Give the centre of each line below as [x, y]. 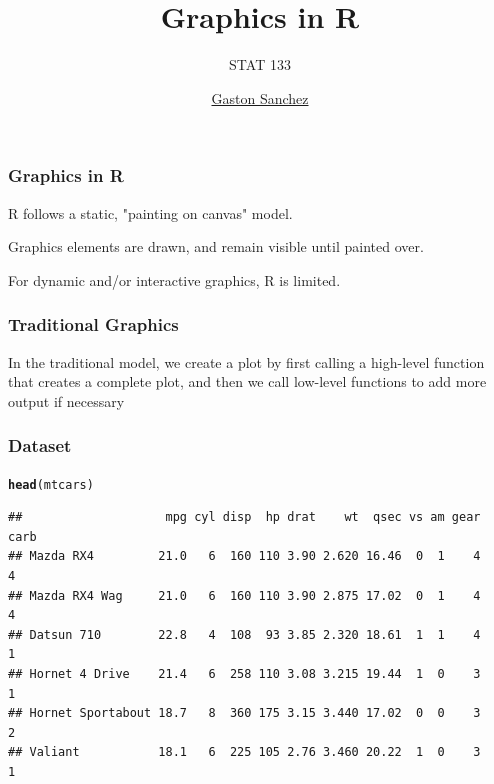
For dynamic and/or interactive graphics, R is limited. [174, 279]
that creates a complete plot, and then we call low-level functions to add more [247, 381]
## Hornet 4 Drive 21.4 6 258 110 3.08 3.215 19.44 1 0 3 [244, 674]
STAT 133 [260, 64]
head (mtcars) [51, 484]
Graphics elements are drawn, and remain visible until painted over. [216, 246]
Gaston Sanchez [260, 97]
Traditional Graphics [93, 324]
